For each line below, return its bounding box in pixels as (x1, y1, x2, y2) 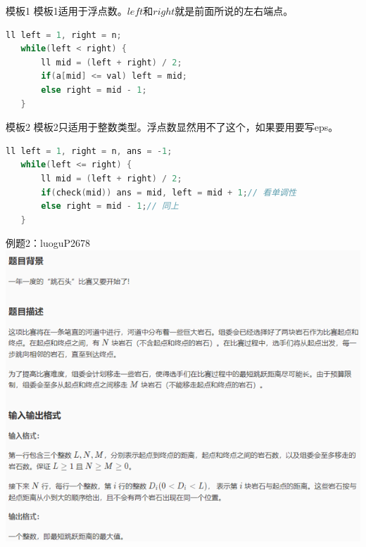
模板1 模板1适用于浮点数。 (6, 4, 127, 18)
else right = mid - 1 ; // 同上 (41, 201, 179, 212)
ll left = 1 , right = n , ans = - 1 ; (6, 146, 172, 156)
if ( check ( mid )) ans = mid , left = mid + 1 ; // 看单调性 (41, 187, 296, 198)
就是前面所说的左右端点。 (175, 4, 294, 18)
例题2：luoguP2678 (6, 236, 90, 250)
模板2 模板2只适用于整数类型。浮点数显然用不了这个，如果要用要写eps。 (6, 120, 339, 134)
